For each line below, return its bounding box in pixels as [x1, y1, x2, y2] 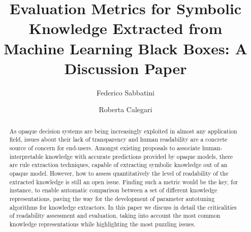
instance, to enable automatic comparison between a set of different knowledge [9, 186, 217, 194]
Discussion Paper [64, 57, 187, 78]
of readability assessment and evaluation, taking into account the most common [9, 211, 221, 220]
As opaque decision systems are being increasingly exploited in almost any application [9, 126, 237, 135]
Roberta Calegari [99, 104, 152, 115]
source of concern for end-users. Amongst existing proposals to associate [9, 143, 201, 152]
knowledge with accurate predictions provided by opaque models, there [45, 152, 233, 160]
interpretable [9, 152, 44, 160]
